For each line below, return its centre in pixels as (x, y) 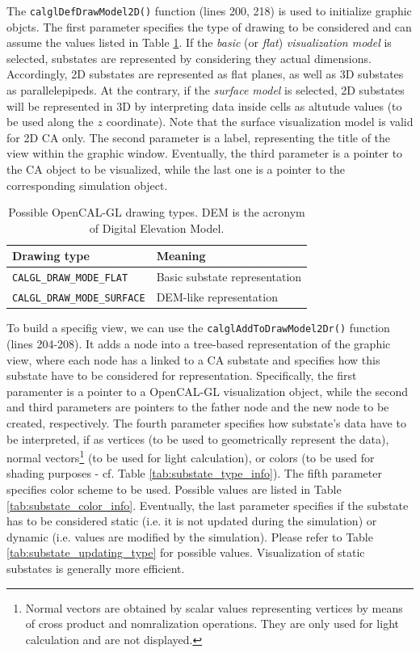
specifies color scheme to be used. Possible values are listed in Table (174, 489)
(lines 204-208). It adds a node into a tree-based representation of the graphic (199, 343)
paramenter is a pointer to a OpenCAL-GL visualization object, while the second (208, 391)
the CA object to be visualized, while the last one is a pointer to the (176, 169)
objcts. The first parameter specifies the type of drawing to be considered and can (209, 26)
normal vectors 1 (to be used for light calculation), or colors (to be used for (191, 456)
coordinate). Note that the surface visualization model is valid (260, 122)
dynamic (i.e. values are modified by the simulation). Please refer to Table (190, 536)
